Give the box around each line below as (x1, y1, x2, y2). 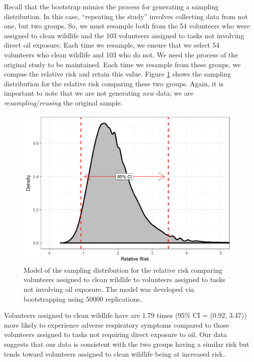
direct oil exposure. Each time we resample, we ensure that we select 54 (4, 40, 220, 50)
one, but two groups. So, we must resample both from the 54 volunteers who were (4, 21, 250, 31)
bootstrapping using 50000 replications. (24, 293, 142, 304)
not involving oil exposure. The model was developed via (24, 284, 195, 294)
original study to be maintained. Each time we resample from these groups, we (4, 59, 241, 69)
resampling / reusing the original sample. (4, 97, 123, 107)
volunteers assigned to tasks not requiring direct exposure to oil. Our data (4, 329, 227, 339)
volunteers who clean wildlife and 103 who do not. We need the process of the (4, 49, 238, 59)
